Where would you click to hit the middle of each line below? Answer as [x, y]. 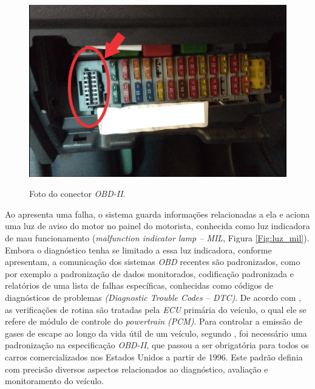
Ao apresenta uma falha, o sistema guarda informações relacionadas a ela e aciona [157, 214]
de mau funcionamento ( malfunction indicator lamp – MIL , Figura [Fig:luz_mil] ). [157, 238]
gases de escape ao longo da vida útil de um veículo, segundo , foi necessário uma [156, 333]
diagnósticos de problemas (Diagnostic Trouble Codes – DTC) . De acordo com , [153, 297]
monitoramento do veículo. [54, 381]
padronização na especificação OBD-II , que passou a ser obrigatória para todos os [157, 345]
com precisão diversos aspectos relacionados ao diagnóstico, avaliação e [137, 369]
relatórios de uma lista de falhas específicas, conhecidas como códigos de [139, 285]
